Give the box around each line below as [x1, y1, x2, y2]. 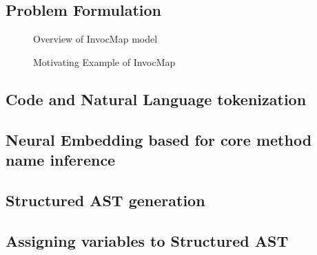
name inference [6, 148, 116, 170]
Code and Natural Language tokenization [6, 88, 307, 109]
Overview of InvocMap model [33, 32, 158, 46]
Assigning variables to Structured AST [6, 230, 289, 251]
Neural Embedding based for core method [6, 129, 312, 150]
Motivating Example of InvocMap [33, 54, 176, 69]
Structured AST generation [6, 189, 205, 210]
